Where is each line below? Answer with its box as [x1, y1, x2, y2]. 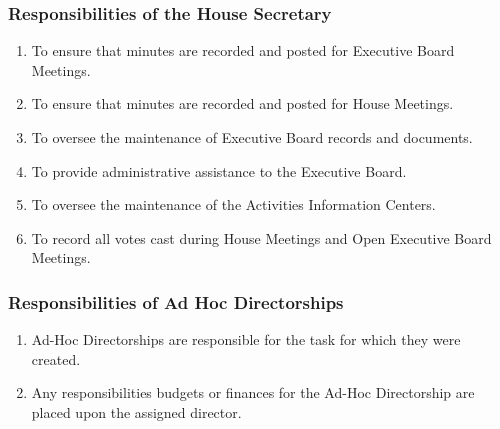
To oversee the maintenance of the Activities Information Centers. [31, 194, 436, 215]
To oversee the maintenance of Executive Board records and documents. [31, 127, 473, 147]
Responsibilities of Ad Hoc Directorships [8, 289, 344, 314]
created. [31, 348, 81, 369]
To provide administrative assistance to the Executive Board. [31, 160, 407, 181]
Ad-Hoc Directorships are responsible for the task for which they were [31, 329, 461, 350]
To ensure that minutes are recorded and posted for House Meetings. [31, 93, 454, 114]
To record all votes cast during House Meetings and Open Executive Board [31, 227, 492, 248]
